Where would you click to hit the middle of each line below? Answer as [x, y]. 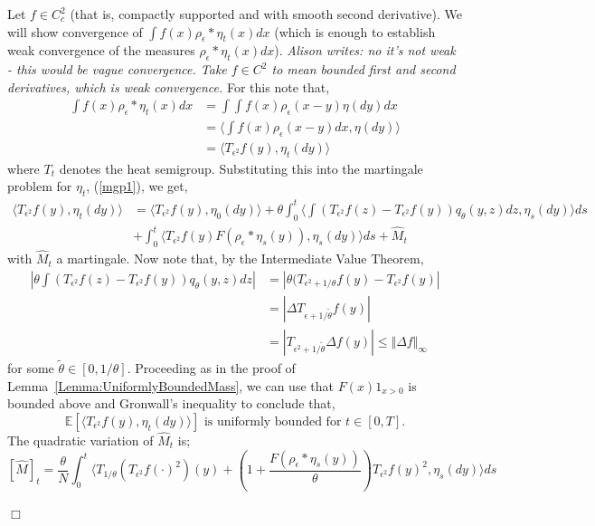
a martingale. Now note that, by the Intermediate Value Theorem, [240, 258]
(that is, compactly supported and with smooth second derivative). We [266, 14]
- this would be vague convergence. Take [117, 69]
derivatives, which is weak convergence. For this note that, [169, 86]
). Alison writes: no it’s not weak [365, 50]
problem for [40, 186]
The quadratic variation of [80, 440]
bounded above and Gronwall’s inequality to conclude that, [171, 403]
